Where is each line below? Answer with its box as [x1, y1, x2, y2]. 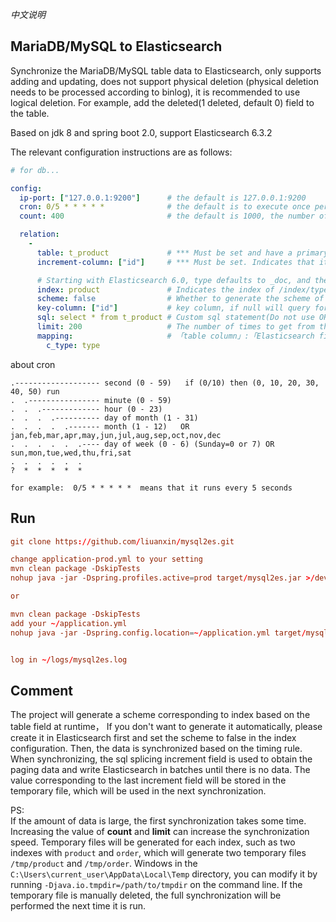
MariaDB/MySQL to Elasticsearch [10, 38, 223, 55]
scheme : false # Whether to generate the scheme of [36, 294, 325, 304]
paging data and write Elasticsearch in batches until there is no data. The [10, 764, 311, 776]
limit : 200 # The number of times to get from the [36, 322, 333, 332]
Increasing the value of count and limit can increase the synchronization [10, 826, 310, 838]
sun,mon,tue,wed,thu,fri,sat [10, 448, 132, 458]
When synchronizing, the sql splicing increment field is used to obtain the [10, 753, 313, 765]
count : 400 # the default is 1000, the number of [19, 211, 329, 222]
